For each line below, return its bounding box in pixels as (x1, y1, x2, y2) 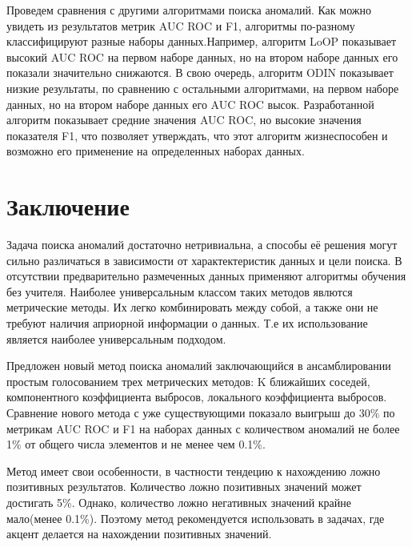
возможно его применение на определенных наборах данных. (6, 143, 305, 159)
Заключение (6, 190, 130, 223)
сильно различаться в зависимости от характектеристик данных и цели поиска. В (6, 251, 402, 268)
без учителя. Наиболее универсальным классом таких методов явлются (6, 283, 353, 300)
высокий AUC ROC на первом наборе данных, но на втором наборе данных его (6, 48, 398, 65)
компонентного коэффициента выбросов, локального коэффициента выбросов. (6, 388, 387, 405)
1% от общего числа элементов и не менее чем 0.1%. (6, 436, 266, 452)
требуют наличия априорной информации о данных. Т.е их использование (6, 315, 368, 332)
